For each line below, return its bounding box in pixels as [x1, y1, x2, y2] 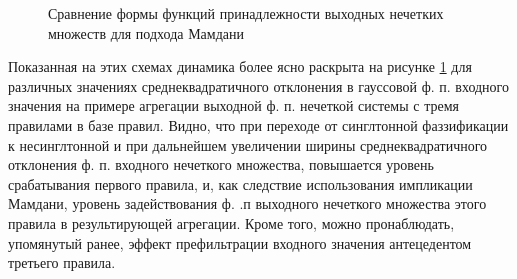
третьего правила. [8, 252, 116, 273]
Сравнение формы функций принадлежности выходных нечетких [48, 3, 444, 23]
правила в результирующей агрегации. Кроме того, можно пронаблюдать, [8, 212, 455, 233]
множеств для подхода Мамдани [48, 22, 244, 43]
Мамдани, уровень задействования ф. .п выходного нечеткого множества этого [8, 193, 487, 214]
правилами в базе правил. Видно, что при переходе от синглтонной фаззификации [8, 114, 509, 135]
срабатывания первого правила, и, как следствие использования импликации [8, 173, 473, 194]
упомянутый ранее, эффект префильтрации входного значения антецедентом [8, 232, 472, 253]
